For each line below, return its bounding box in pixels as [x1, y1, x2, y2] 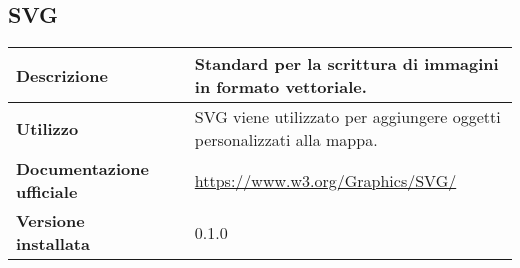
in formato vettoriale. [194, 75, 367, 99]
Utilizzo [16, 116, 79, 140]
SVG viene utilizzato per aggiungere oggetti [194, 105, 501, 129]
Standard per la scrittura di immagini [194, 52, 499, 76]
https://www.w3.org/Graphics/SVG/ [194, 168, 457, 192]
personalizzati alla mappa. [194, 128, 378, 152]
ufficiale [16, 180, 78, 204]
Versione [16, 209, 85, 233]
